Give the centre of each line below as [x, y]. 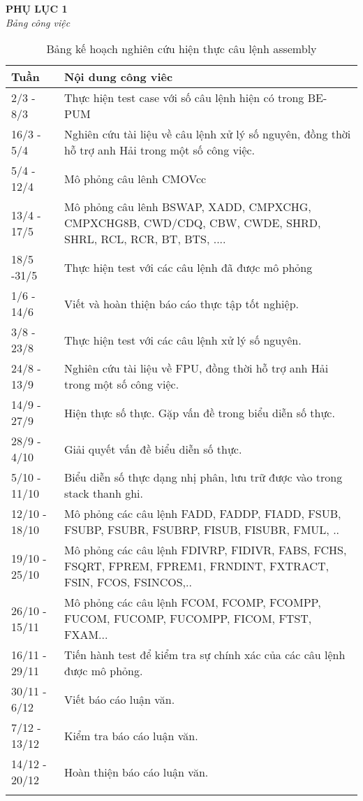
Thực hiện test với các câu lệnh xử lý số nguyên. [183, 340]
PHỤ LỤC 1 [37, 8]
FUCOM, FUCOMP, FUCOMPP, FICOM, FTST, [188, 619]
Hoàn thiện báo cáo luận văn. [136, 772]
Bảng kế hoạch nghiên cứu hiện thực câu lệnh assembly [181, 49]
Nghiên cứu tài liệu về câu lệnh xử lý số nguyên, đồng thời [207, 134]
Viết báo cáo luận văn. [119, 699]
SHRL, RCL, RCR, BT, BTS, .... [145, 239]
